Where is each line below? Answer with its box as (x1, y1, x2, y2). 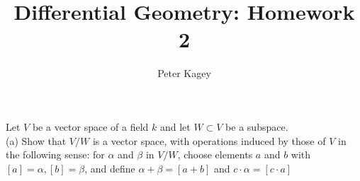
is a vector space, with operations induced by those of (92, 133, 326, 148)
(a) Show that (6, 133, 67, 148)
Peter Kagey (157, 66, 211, 81)
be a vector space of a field (32, 119, 149, 134)
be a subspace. (225, 119, 288, 134)
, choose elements (177, 147, 253, 162)
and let (159, 119, 191, 134)
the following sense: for (6, 147, 105, 162)
